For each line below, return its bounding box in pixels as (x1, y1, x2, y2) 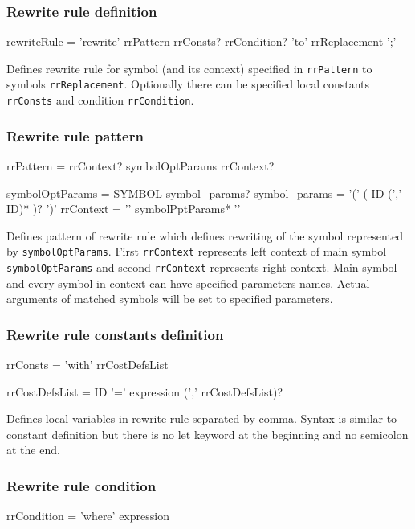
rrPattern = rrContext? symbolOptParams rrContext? (6, 158, 275, 174)
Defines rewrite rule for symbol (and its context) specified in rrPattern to (6, 59, 372, 76)
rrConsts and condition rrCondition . (6, 92, 194, 109)
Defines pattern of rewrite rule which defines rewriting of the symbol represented (6, 227, 403, 244)
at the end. (6, 441, 60, 458)
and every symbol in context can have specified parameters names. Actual (6, 274, 370, 291)
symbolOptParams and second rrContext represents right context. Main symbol (6, 259, 397, 276)
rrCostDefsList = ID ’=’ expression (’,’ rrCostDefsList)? (6, 383, 283, 400)
